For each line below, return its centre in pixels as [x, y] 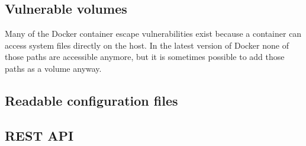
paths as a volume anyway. [53, 68]
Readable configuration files [91, 100]
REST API [39, 135]
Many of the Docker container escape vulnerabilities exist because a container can [153, 34]
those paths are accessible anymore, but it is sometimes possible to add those [145, 57]
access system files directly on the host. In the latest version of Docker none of [147, 45]
